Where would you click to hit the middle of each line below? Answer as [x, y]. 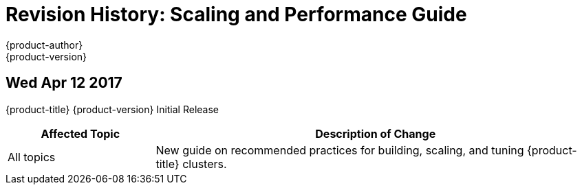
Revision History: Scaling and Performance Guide [236, 14]
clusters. [205, 164]
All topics [32, 157]
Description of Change [376, 133]
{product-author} [44, 45]
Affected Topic [80, 133]
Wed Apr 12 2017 [64, 83]
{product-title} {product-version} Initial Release [112, 109]
